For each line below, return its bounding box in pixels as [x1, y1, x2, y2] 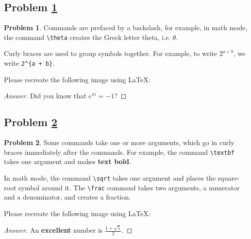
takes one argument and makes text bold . [4, 156, 131, 166]
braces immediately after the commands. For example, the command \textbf [4, 147, 234, 157]
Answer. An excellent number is [4, 225, 103, 235]
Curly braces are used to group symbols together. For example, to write [4, 48, 218, 58]
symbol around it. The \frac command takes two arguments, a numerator [18, 182, 240, 192]
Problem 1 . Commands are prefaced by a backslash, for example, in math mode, [4, 22, 248, 33]
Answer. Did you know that [4, 91, 86, 101]
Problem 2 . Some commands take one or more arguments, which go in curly [4, 137, 234, 147]
